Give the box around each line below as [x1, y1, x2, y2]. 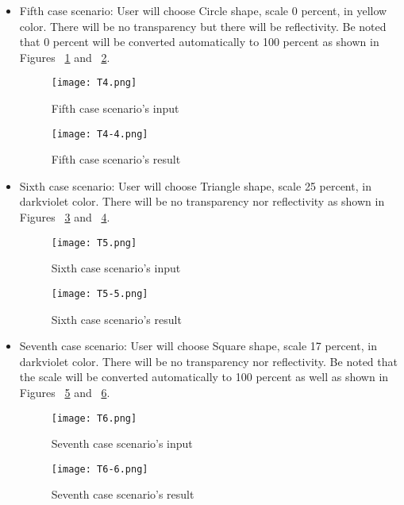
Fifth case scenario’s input [51, 100, 179, 117]
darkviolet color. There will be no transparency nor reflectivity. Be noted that [19, 353, 398, 369]
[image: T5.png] [51, 237, 137, 249]
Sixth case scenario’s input [51, 260, 181, 276]
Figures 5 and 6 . [19, 384, 110, 400]
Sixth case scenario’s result [51, 310, 182, 327]
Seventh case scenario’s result [51, 486, 194, 503]
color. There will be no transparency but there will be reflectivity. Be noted [19, 17, 387, 34]
